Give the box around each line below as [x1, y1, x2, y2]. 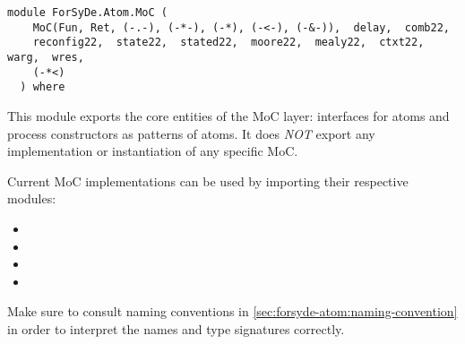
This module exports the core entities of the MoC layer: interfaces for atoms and [7, 106, 450, 125]
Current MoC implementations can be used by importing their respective [7, 171, 409, 190]
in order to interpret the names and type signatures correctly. [7, 319, 345, 338]
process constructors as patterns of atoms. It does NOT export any [7, 124, 375, 142]
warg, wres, [7, 50, 84, 64]
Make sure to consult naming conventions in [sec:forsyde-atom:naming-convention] [7, 302, 458, 321]
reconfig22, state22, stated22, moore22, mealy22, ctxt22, [32, 36, 425, 49]
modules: [7, 189, 56, 208]
